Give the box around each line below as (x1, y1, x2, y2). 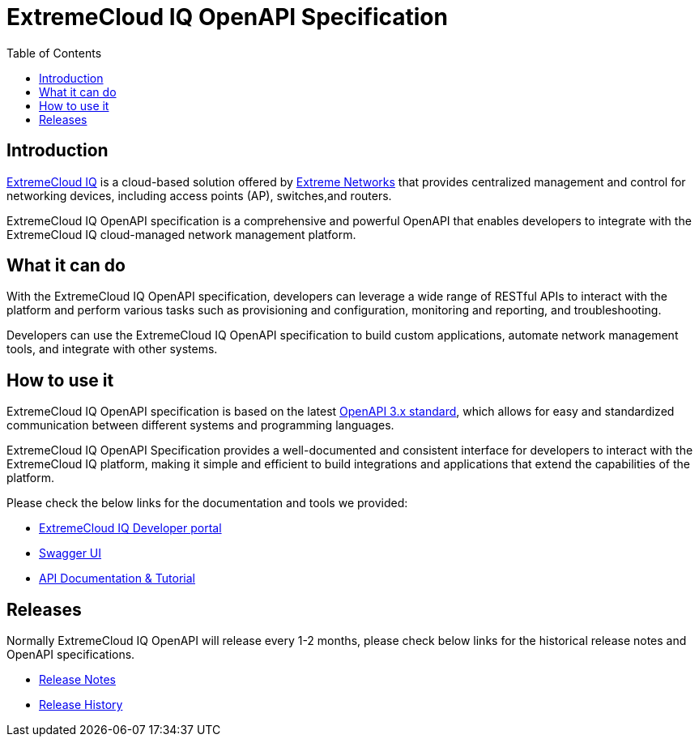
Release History (39, 698, 123, 712)
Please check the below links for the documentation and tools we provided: (6, 496, 408, 510)
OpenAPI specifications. (6, 647, 135, 662)
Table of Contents (6, 45, 102, 60)
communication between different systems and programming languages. (6, 418, 394, 433)
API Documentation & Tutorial (39, 571, 195, 586)
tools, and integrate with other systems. (6, 342, 218, 357)
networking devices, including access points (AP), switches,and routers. (6, 188, 392, 203)
